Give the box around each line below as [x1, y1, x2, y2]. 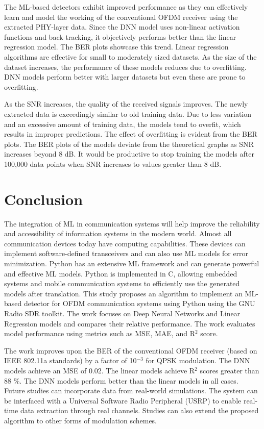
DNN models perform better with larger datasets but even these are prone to [4, 71, 246, 82]
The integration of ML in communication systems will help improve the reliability [4, 218, 260, 229]
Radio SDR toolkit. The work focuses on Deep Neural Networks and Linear [4, 308, 241, 318]
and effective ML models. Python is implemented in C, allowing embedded [4, 268, 237, 279]
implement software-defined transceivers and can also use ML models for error [4, 248, 249, 259]
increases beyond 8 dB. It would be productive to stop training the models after [4, 148, 254, 159]
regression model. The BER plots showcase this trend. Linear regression [4, 41, 229, 52]
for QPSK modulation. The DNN [146, 355, 250, 366]
